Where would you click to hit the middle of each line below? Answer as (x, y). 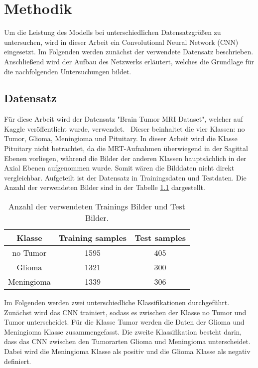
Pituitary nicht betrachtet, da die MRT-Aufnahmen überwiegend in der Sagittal (126, 148)
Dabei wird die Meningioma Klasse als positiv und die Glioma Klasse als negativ (127, 351)
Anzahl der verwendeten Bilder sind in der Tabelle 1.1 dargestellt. (105, 187)
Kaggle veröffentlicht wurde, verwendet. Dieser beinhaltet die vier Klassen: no (125, 128)
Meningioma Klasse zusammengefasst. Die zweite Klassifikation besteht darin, (123, 331)
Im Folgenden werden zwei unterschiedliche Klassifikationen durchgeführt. (117, 302)
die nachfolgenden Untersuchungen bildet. (68, 71)
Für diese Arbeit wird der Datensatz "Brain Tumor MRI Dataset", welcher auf (124, 119)
